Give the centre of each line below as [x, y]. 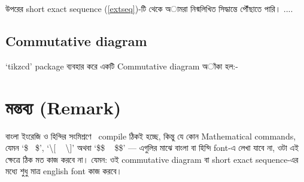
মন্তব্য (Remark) [63, 107]
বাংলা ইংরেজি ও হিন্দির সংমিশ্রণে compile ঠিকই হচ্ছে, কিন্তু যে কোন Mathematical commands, [151, 136]
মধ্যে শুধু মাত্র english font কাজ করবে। [64, 171]
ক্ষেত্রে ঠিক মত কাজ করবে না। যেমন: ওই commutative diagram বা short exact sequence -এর [152, 159]
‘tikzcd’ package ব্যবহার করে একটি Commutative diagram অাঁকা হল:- [122, 66]
